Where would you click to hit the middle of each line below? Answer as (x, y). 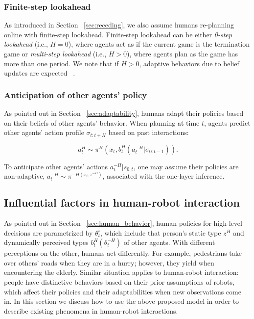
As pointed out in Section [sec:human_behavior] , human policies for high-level (123, 223)
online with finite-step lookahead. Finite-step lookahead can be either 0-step (118, 34)
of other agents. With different (169, 242)
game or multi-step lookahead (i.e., (55, 53)
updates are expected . (40, 73)
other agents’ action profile (44, 132)
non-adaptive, (24, 176)
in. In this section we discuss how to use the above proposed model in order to (122, 301)
